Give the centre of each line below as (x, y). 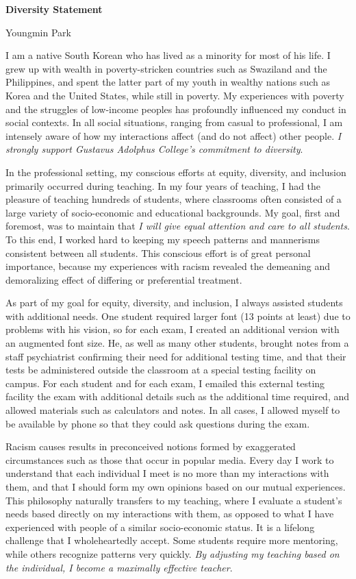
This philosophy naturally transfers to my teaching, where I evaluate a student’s (174, 500)
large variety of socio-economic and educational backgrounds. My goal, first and (173, 212)
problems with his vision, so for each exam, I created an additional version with (173, 329)
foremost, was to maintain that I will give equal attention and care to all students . (178, 226)
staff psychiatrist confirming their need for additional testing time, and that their (176, 356)
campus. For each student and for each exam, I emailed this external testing (165, 383)
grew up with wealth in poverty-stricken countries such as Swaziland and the (166, 68)
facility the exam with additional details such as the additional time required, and (178, 396)
